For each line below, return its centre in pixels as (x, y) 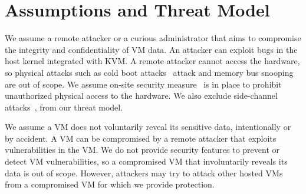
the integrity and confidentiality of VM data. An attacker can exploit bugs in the (151, 49)
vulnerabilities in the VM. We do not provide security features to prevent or (142, 150)
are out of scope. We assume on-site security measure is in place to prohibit (143, 84)
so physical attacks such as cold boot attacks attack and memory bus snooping (149, 72)
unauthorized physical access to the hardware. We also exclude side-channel (141, 96)
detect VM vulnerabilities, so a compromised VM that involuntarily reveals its (146, 161)
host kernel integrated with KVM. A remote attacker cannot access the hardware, (152, 61)
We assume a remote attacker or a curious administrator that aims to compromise (153, 38)
